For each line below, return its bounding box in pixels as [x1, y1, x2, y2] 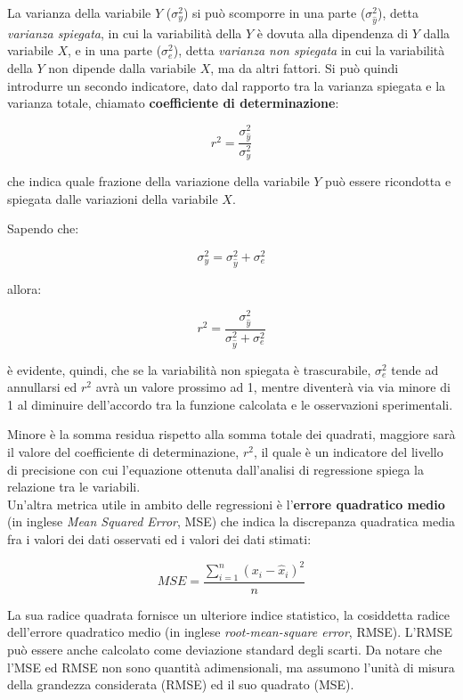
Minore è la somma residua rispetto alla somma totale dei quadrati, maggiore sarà [7, 425, 456, 444]
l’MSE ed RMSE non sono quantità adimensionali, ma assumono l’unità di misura [7, 657, 455, 676]
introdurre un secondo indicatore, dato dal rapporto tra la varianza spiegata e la [7, 76, 446, 94]
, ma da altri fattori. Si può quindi [210, 58, 399, 77]
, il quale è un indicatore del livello [253, 442, 443, 460]
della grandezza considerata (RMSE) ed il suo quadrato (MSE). [7, 675, 354, 694]
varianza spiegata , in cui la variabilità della [7, 23, 242, 42]
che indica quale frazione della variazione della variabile [7, 171, 310, 190]
